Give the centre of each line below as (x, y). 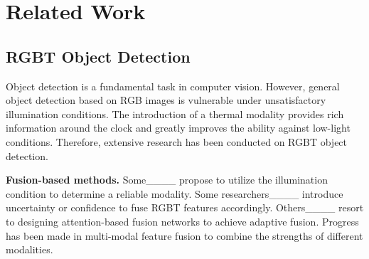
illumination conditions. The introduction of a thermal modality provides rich (175, 113)
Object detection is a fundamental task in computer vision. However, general (173, 86)
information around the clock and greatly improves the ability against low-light (178, 128)
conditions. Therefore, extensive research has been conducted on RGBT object (177, 141)
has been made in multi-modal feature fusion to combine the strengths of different (184, 235)
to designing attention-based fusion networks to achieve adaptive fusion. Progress (182, 221)
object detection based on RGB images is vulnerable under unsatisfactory (166, 100)
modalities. (30, 249)
